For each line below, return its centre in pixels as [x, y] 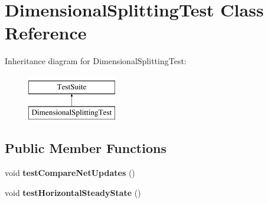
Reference [46, 33]
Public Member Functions [86, 148]
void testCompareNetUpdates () [70, 173]
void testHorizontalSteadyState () [73, 192]
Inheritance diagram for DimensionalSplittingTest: [96, 61]
